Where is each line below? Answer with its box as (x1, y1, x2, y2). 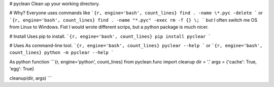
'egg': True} (9, 66, 35, 72)
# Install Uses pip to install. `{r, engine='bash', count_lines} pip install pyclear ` (9, 33, 212, 39)
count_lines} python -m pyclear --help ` (9, 50, 114, 55)
